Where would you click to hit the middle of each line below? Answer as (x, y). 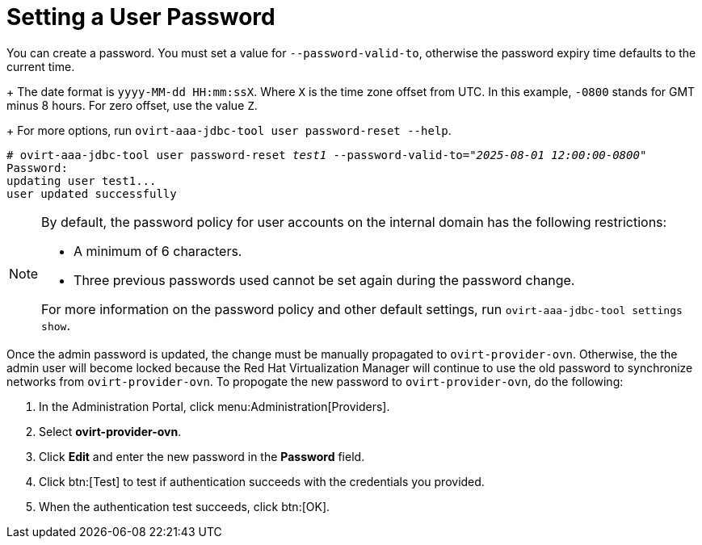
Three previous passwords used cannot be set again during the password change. (324, 280)
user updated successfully (92, 193)
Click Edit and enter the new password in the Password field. (202, 456)
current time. (41, 66)
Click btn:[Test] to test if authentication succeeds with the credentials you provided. (262, 481)
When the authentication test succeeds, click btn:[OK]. (185, 506)
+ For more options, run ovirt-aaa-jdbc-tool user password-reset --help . (229, 130)
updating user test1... (82, 180)
